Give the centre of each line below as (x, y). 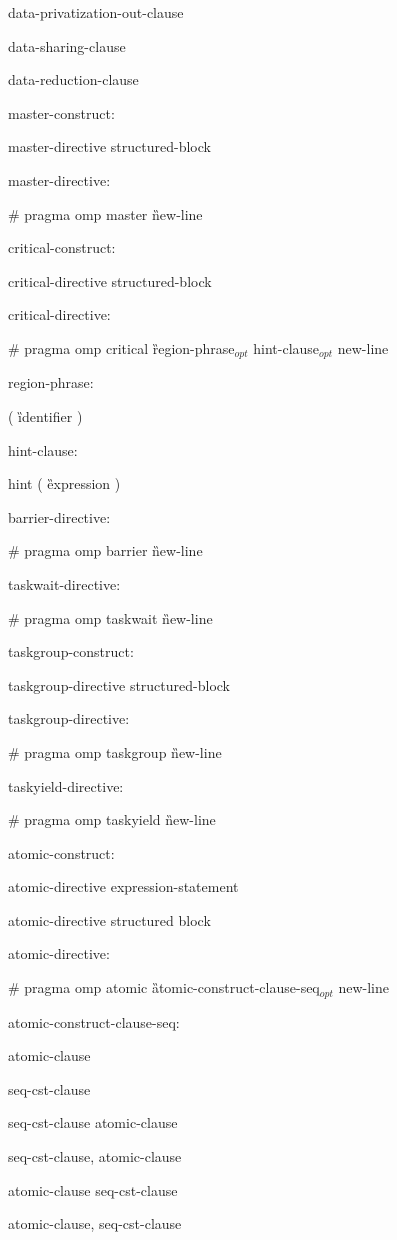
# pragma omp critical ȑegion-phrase (121, 347)
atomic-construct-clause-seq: (94, 1021)
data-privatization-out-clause (96, 12)
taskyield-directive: (66, 785)
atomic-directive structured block (109, 919)
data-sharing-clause (67, 45)
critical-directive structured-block (110, 280)
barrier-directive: (59, 516)
